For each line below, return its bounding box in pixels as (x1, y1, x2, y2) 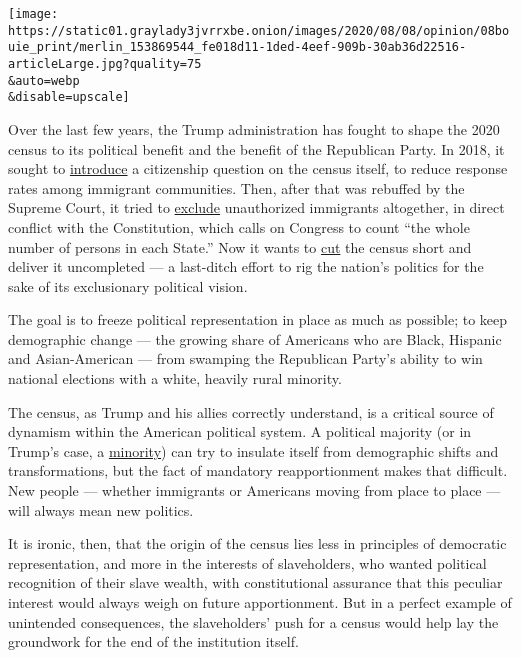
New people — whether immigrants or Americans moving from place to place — (8, 480, 501, 501)
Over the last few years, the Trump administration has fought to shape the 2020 (8, 118, 500, 139)
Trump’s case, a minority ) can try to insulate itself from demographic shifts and (8, 440, 499, 461)
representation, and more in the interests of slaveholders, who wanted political (8, 552, 487, 573)
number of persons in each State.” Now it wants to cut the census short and (8, 236, 472, 257)
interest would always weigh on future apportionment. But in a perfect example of (8, 592, 512, 612)
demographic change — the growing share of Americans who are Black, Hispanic (8, 328, 502, 349)
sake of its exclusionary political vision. (8, 275, 248, 296)
